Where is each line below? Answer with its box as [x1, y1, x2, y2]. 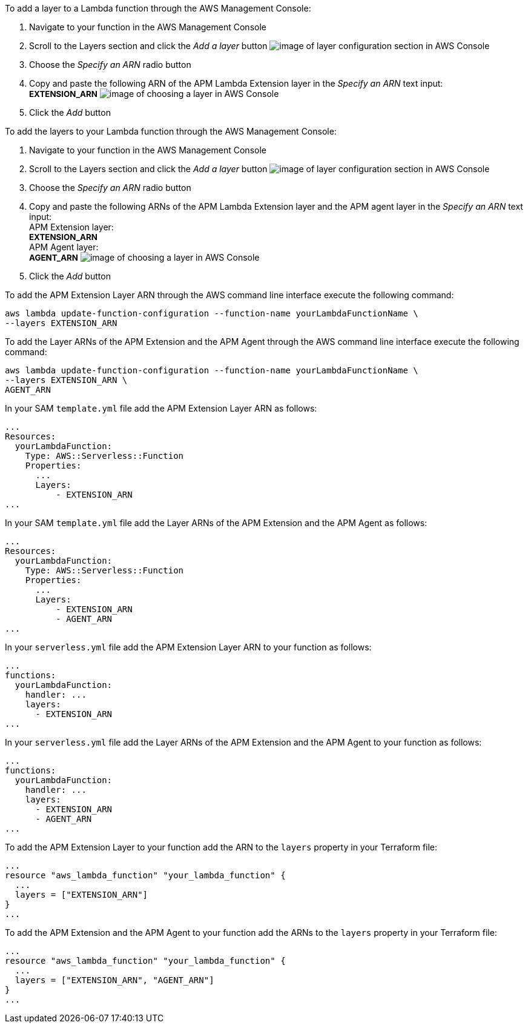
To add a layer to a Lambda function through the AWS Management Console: [5, 3, 311, 13]
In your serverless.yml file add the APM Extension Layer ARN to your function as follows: [5, 642, 372, 652]
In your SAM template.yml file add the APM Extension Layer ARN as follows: [5, 403, 317, 413]
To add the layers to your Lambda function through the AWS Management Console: [5, 126, 337, 136]
